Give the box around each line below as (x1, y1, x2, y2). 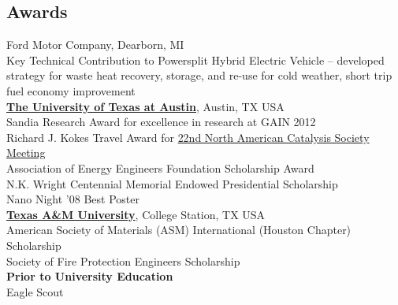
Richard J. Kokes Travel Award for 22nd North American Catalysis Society (6, 128, 370, 145)
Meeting (6, 144, 46, 161)
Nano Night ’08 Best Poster (6, 191, 139, 207)
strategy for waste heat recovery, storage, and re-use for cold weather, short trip (6, 67, 392, 84)
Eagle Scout (6, 283, 64, 299)
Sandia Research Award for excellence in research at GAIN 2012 (6, 113, 316, 130)
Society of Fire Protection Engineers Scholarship (6, 252, 240, 269)
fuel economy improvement (6, 82, 136, 99)
